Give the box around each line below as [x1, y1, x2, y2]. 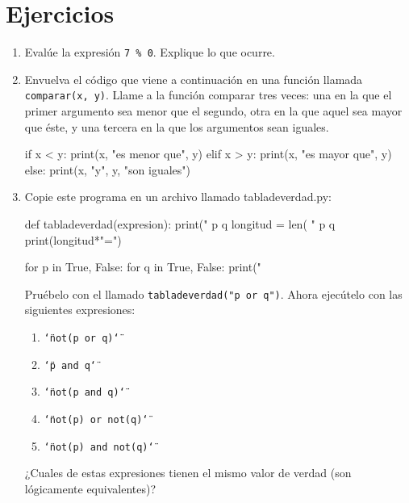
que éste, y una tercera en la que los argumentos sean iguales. [24, 118, 329, 135]
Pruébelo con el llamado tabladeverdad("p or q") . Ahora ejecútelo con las [24, 285, 403, 302]
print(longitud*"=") [24, 231, 122, 248]
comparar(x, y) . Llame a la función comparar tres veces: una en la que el [24, 86, 392, 103]
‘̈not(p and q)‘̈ [44, 387, 125, 399]
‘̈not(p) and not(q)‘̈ [44, 441, 154, 453]
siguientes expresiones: [24, 301, 136, 318]
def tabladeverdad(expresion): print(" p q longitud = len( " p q [24, 216, 336, 232]
